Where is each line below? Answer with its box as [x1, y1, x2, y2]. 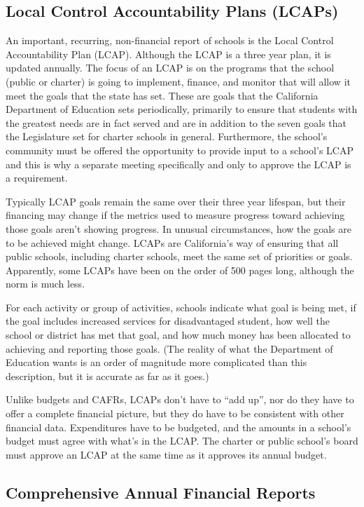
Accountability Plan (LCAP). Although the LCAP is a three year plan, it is [6, 46, 331, 61]
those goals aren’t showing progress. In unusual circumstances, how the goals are [6, 221, 351, 236]
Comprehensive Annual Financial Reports [6, 481, 316, 503]
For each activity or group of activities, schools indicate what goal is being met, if [6, 299, 356, 314]
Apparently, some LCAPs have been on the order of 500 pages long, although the [6, 262, 354, 277]
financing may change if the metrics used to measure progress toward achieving [6, 208, 345, 222]
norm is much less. [6, 276, 85, 291]
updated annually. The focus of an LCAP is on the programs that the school [6, 60, 335, 75]
